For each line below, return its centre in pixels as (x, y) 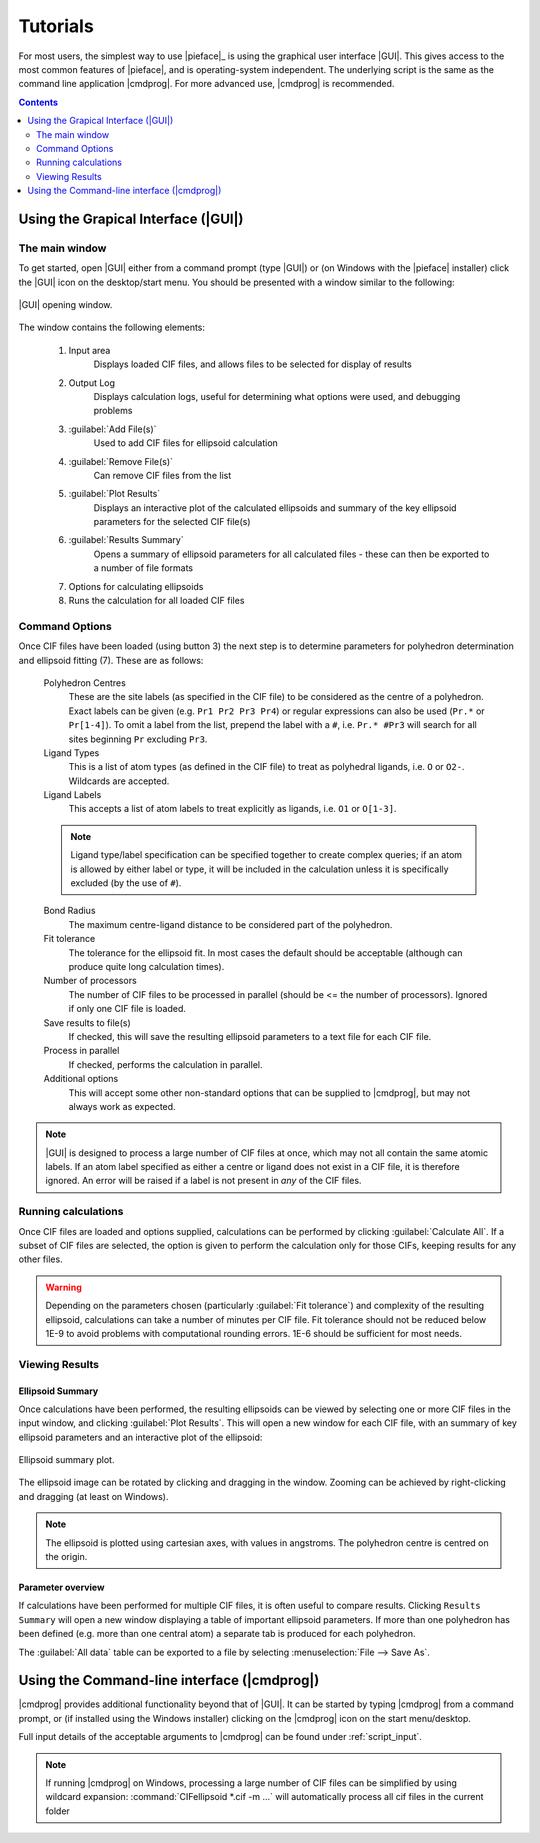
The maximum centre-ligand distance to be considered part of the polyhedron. (230, 924)
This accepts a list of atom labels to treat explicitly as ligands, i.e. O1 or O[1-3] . (232, 809)
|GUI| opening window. (65, 304)
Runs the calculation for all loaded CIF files (156, 601)
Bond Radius (69, 911)
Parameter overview (61, 1587)
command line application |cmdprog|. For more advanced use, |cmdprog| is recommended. (206, 84)
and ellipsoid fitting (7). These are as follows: (111, 660)
